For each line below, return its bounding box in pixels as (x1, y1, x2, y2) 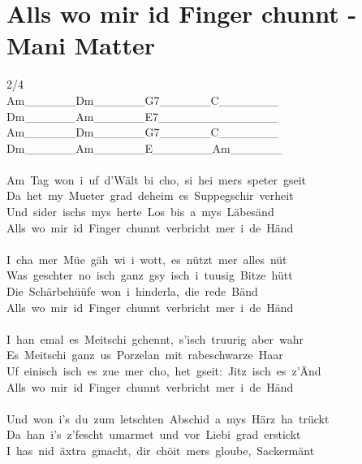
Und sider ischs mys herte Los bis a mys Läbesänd (6, 203, 274, 220)
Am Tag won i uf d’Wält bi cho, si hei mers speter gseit (6, 171, 307, 188)
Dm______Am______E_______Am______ (6, 139, 282, 156)
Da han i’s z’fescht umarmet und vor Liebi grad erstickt (6, 426, 301, 443)
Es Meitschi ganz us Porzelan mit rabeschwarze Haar (6, 346, 283, 363)
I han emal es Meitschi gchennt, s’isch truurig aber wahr (6, 330, 304, 347)
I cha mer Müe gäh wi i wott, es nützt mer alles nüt (6, 250, 287, 267)
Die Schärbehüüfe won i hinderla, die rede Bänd (6, 283, 258, 300)
